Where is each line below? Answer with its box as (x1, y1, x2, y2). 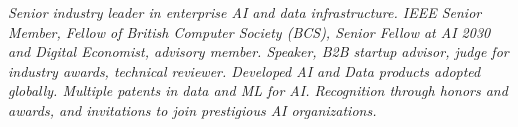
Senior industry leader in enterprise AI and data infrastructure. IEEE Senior (8, 2, 482, 22)
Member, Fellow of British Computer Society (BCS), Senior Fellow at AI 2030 (8, 21, 491, 42)
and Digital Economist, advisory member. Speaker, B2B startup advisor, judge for (8, 41, 509, 62)
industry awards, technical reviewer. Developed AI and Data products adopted (8, 60, 481, 81)
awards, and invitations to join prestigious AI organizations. (8, 99, 377, 120)
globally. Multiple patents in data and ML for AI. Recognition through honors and (8, 80, 508, 101)
